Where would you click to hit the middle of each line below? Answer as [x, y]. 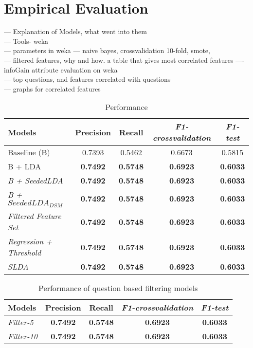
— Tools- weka [26, 41]
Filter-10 [23, 336]
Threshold [25, 253]
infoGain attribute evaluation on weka [61, 69]
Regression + [30, 241]
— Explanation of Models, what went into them [75, 31]
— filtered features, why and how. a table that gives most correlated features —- [124, 60]
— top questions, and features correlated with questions [87, 79]
